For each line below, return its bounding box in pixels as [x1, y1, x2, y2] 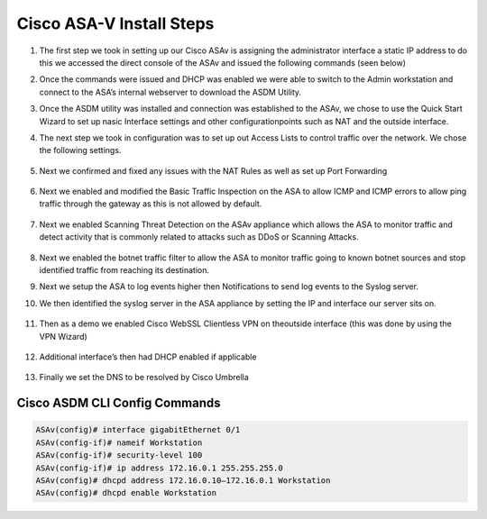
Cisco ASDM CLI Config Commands [16, 396, 221, 411]
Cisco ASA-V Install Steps [16, 14, 215, 33]
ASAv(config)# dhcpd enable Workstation [35, 487, 216, 498]
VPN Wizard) [39, 331, 87, 341]
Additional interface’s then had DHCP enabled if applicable [39, 351, 257, 362]
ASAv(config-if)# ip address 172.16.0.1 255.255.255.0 [35, 462, 283, 473]
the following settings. [39, 145, 122, 156]
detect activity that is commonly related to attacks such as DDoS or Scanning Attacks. [39, 232, 360, 242]
